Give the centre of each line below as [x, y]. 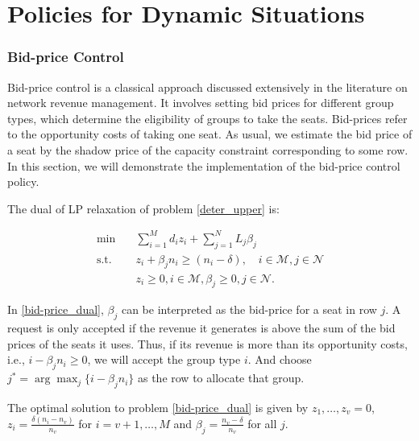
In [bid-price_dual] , [56, 309]
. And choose [280, 359]
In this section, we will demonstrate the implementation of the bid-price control [204, 165]
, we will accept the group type [164, 359]
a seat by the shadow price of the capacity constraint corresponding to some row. [208, 149]
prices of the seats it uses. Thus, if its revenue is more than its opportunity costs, [207, 343]
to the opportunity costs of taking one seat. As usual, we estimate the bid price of [210, 134]
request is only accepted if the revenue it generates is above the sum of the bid [201, 328]
